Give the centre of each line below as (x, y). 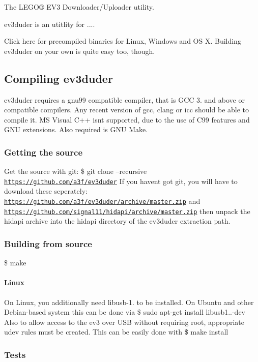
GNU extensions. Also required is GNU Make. (76, 129)
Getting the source (44, 152)
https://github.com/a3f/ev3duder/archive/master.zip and (102, 201)
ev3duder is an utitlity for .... (50, 24)
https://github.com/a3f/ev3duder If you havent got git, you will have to (121, 181)
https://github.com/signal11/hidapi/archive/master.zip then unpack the (127, 211)
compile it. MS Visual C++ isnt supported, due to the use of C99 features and (127, 119)
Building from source (48, 243)
